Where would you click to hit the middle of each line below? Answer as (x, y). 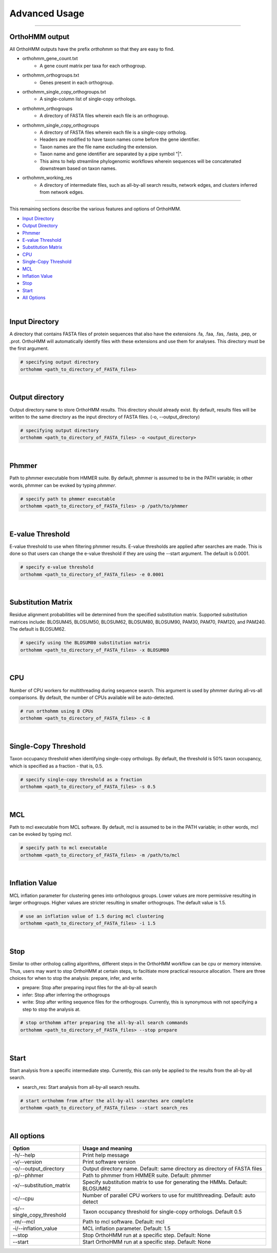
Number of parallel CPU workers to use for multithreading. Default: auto (169, 1195)
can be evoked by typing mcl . (41, 834)
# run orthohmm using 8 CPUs (57, 711)
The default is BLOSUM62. (38, 629)
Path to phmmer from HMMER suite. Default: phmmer (147, 1175)
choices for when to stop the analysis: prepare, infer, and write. (76, 978)
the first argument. (29, 348)
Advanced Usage (47, 13)
